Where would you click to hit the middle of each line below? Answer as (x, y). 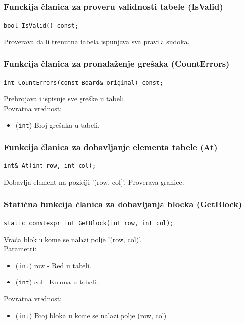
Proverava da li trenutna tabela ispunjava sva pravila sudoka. (97, 41)
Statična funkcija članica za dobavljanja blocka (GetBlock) (123, 204)
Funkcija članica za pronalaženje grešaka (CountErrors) (117, 63)
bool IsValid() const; (41, 26)
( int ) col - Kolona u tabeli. (57, 282)
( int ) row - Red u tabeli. (53, 265)
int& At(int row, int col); (50, 166)
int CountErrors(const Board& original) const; (84, 83)
